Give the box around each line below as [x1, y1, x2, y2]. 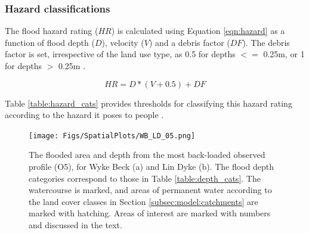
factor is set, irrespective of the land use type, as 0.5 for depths [5, 48, 236, 60]
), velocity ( [101, 36, 144, 48]
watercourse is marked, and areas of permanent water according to [29, 184, 272, 196]
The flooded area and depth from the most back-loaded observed [29, 148, 265, 161]
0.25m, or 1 [263, 48, 305, 60]
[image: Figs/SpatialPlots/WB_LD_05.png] [29, 131, 196, 140]
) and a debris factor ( [149, 36, 230, 48]
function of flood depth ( [5, 36, 95, 48]
